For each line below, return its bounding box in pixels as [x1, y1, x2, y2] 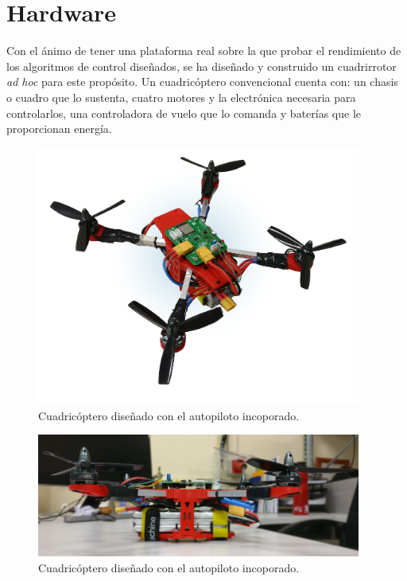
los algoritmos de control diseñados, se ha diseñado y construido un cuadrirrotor [6, 57, 397, 74]
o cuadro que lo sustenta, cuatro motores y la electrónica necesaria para [6, 88, 356, 105]
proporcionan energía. [6, 120, 112, 137]
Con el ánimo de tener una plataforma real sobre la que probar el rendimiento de [6, 42, 401, 59]
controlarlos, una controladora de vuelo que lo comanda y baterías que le [6, 104, 362, 121]
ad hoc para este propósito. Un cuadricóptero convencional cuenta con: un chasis [6, 73, 398, 90]
